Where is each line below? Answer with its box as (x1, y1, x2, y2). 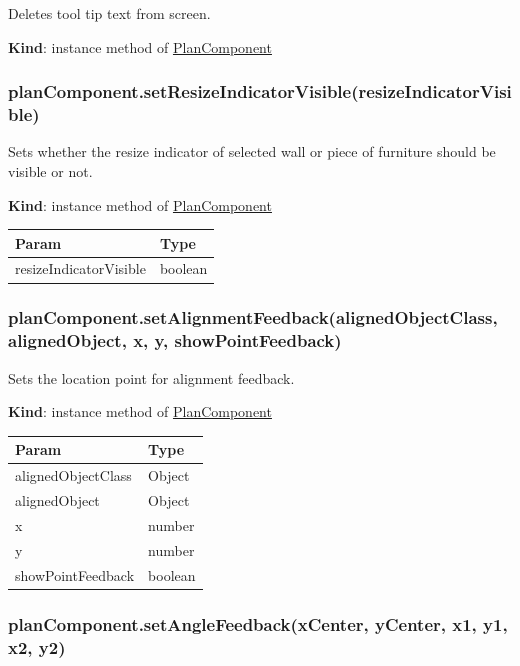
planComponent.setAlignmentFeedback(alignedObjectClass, (8, 305, 498, 330)
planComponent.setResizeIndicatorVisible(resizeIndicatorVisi (8, 79, 512, 104)
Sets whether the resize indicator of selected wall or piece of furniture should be (8, 141, 496, 162)
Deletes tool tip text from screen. (8, 3, 211, 23)
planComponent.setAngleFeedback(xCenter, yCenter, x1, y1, (8, 611, 508, 636)
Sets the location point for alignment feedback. (8, 367, 295, 388)
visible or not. (8, 160, 93, 181)
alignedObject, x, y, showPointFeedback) (8, 328, 342, 353)
